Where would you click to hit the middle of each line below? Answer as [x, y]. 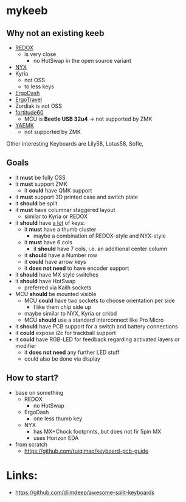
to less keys [39, 87]
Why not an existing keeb [55, 33]
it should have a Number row [61, 255]
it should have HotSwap [45, 281]
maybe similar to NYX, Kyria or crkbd [71, 313]
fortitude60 [29, 112]
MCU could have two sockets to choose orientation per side [99, 300]
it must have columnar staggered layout [65, 210]
